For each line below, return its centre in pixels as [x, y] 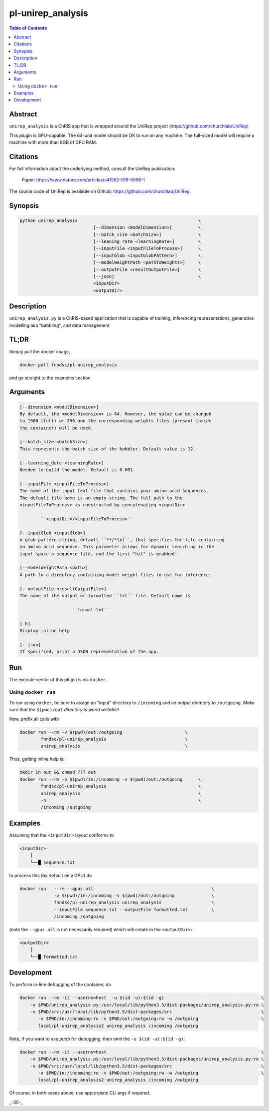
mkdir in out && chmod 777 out [58, 772]
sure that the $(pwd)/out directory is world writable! [64, 710]
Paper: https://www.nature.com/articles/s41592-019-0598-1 [83, 180]
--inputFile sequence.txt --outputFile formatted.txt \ [134, 909]
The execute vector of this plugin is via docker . [58, 679]
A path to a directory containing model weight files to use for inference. [116, 574]
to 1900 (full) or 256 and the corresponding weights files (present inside [116, 421]
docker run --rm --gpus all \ [117, 889]
